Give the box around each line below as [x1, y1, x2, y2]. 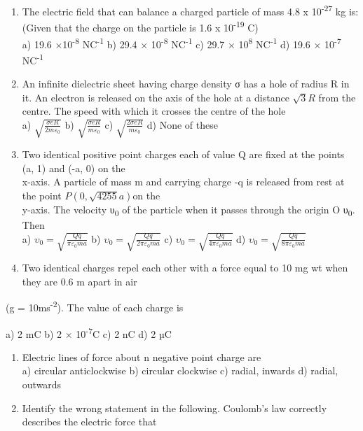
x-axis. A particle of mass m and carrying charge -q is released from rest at [22, 174, 345, 189]
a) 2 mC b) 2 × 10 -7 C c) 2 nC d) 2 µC [6, 324, 172, 341]
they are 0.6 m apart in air [22, 274, 137, 288]
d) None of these [146, 117, 218, 132]
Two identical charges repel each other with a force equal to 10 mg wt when [22, 260, 348, 275]
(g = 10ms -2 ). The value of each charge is [6, 298, 184, 314]
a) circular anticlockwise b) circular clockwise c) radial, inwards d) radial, [22, 363, 338, 378]
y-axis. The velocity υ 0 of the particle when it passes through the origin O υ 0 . [22, 202, 355, 218]
